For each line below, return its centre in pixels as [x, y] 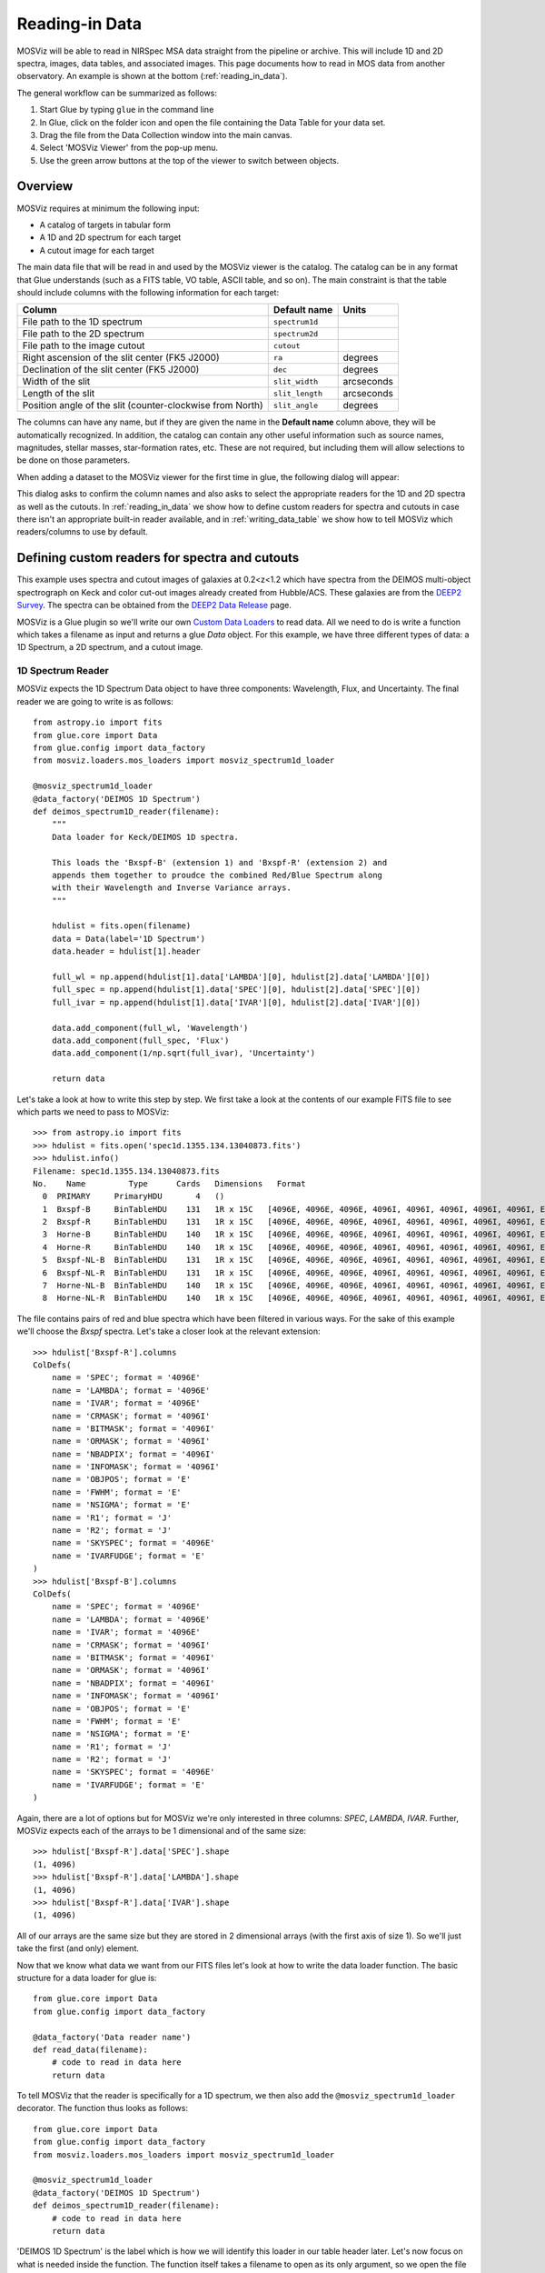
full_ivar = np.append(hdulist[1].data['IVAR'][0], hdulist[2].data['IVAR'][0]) [236, 1002]
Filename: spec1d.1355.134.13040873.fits [126, 1171]
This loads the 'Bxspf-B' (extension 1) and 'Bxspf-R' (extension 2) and [219, 862]
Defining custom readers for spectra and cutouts [158, 558]
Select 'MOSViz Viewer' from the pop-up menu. [129, 148]
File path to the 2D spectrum [83, 334]
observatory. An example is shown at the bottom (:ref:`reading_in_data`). [152, 76]
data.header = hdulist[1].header [126, 951]
